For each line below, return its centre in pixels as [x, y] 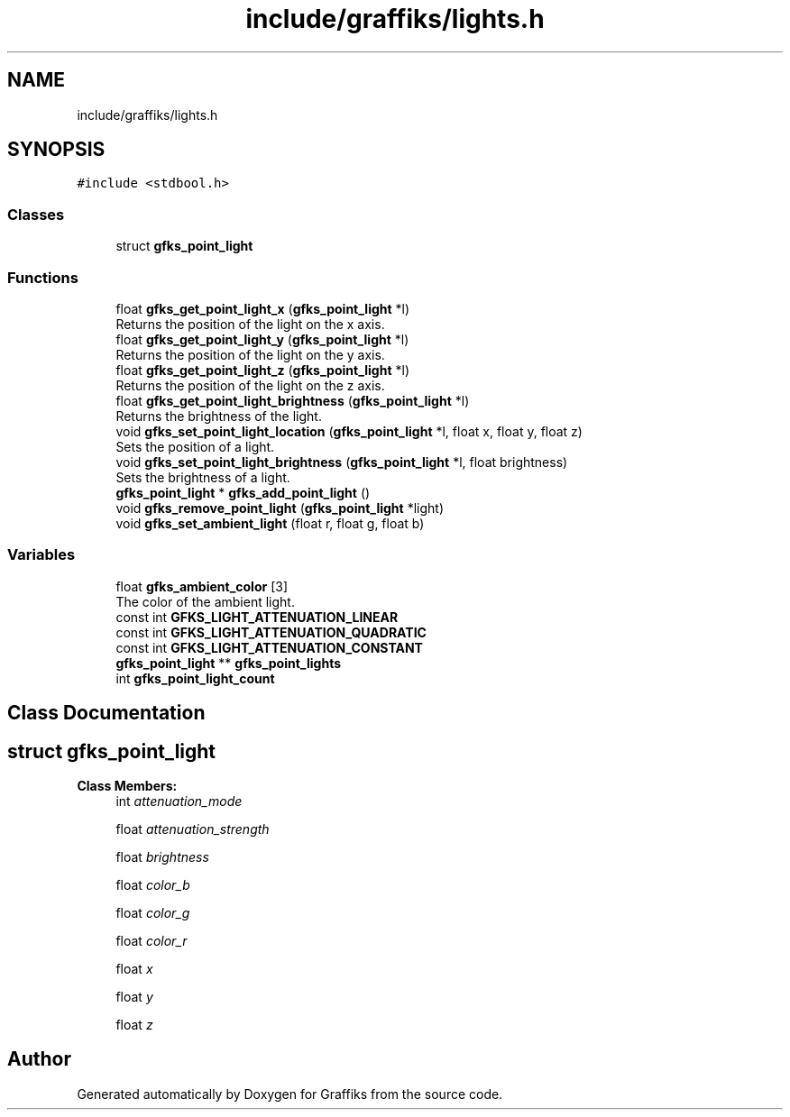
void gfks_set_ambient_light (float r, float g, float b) [270, 523]
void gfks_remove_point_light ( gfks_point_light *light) [280, 508]
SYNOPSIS [56, 150]
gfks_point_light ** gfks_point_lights [228, 663]
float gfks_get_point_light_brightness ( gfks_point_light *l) [293, 400]
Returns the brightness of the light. [219, 416]
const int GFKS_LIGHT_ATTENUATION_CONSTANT [269, 647]
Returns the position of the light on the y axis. [250, 354]
